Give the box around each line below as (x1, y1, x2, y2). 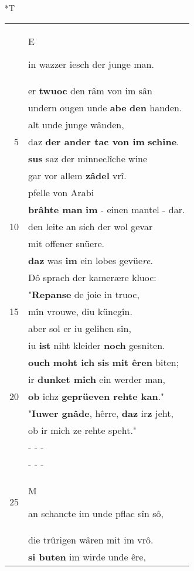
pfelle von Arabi (28, 185, 94, 199)
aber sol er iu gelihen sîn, (28, 321, 131, 335)
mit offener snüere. (28, 236, 104, 250)
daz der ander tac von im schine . (28, 134, 179, 148)
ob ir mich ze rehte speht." (28, 423, 137, 437)
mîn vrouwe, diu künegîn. (28, 304, 132, 318)
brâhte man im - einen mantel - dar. (28, 202, 185, 216)
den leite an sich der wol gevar (28, 219, 153, 233)
